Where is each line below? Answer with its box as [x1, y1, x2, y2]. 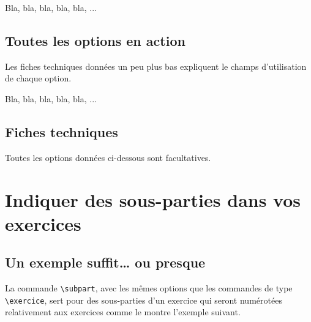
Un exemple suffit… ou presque [5, 253, 206, 272]
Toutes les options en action [5, 31, 185, 50]
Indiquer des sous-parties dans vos [5, 187, 301, 212]
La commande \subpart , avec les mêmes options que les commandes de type [5, 282, 293, 294]
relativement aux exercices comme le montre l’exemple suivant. [5, 305, 241, 318]
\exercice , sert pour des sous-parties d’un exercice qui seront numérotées [5, 293, 282, 306]
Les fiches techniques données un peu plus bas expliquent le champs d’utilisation [5, 59, 307, 72]
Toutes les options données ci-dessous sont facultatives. [5, 151, 211, 163]
